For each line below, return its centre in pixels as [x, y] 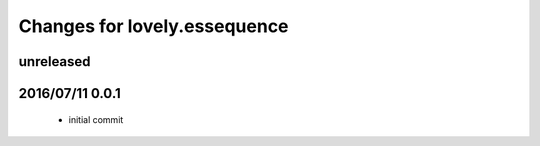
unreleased [54, 61]
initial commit [96, 119]
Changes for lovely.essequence [153, 26]
